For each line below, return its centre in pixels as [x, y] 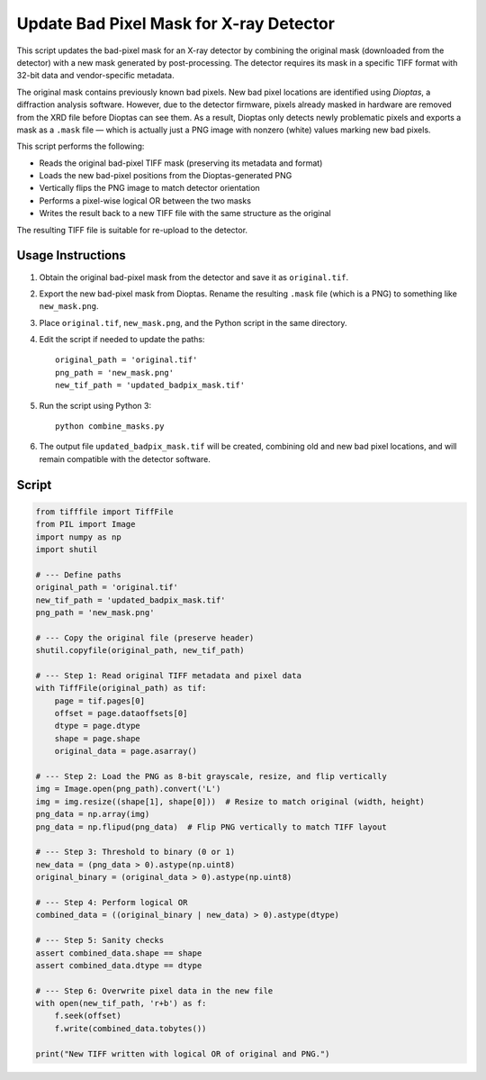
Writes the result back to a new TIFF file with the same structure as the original [185, 213]
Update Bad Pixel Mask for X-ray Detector [175, 23]
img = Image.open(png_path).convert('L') [128, 789]
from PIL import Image [85, 524]
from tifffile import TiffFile [105, 512]
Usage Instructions [71, 255]
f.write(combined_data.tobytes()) [130, 1028]
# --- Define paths [78, 575]
